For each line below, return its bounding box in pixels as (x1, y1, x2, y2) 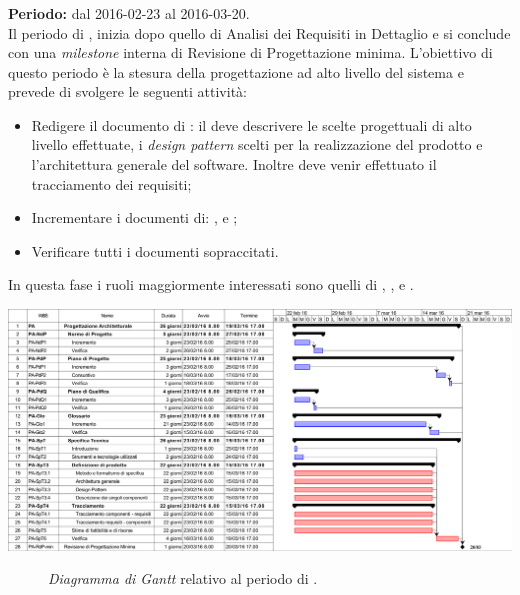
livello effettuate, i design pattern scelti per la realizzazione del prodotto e (31, 134, 483, 155)
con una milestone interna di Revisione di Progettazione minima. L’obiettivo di (8, 42, 493, 63)
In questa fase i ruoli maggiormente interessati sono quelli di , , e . (8, 274, 414, 295)
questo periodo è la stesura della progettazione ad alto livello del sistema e (8, 61, 464, 82)
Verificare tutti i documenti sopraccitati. (31, 240, 279, 261)
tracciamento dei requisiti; (31, 173, 192, 194)
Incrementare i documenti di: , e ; (31, 207, 238, 228)
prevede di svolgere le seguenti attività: (8, 81, 247, 102)
